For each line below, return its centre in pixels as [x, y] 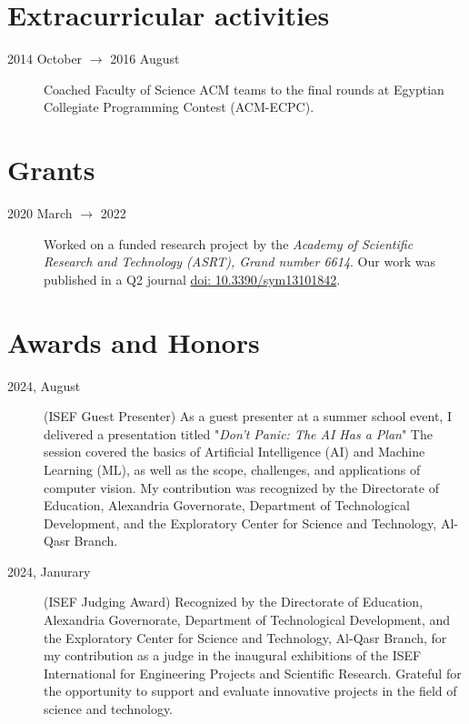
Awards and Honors [134, 342]
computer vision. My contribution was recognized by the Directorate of [241, 487]
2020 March [40, 213]
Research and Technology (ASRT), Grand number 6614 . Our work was [239, 261]
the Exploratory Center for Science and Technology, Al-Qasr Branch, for [245, 637]
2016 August [145, 59]
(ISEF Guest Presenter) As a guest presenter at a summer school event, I [248, 416]
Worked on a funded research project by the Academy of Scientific [229, 243]
